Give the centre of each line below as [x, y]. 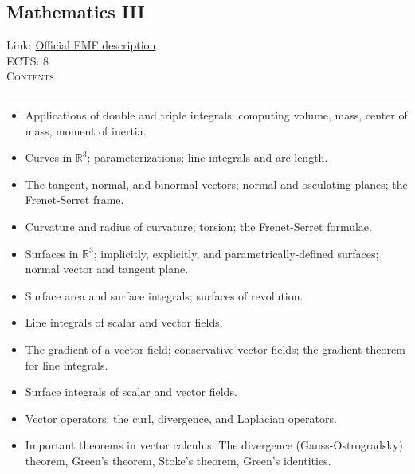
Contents [30, 76]
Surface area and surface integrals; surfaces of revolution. [164, 295]
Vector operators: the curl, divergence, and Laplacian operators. [181, 418]
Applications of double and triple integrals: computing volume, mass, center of [216, 114]
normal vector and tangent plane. [107, 269]
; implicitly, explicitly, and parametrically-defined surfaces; [236, 253]
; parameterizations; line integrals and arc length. [207, 157]
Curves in [49, 157]
